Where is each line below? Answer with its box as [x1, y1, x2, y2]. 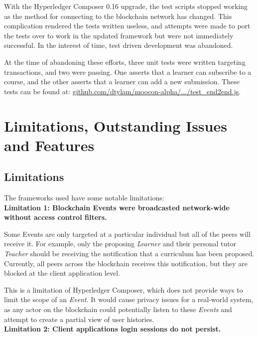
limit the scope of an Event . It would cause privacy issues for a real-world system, [4, 294, 254, 305]
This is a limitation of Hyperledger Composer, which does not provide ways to [4, 284, 243, 295]
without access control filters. [4, 212, 107, 222]
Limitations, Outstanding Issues [4, 115, 227, 136]
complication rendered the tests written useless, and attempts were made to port [4, 20, 251, 31]
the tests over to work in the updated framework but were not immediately [4, 30, 234, 40]
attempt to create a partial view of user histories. [4, 314, 154, 324]
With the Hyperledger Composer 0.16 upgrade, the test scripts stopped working [4, 1, 248, 11]
